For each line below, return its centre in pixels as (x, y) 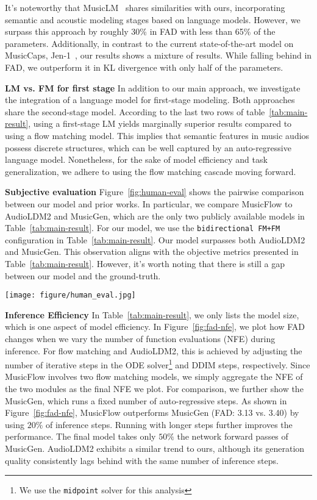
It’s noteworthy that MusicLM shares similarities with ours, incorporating (145, 7)
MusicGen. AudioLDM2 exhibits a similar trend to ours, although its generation (155, 448)
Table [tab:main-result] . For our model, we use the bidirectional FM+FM (143, 228)
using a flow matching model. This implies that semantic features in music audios (157, 135)
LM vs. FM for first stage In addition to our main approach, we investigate (153, 87)
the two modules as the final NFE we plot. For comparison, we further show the (154, 388)
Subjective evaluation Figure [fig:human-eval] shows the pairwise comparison (155, 192)
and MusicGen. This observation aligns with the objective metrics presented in (152, 252)
